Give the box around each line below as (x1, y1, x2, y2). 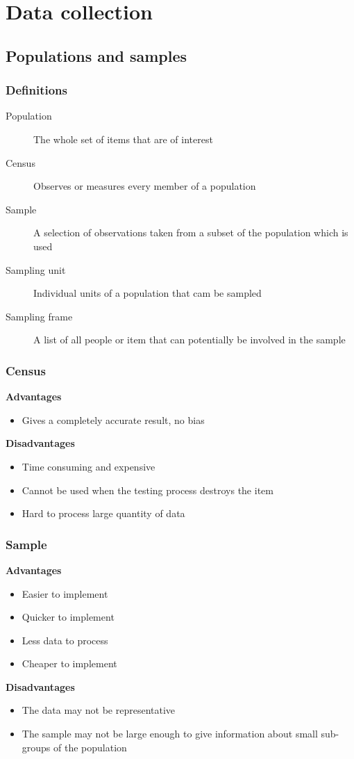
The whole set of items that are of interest (33, 131, 213, 146)
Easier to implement (22, 586, 108, 601)
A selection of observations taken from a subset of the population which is (33, 225, 348, 240)
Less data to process (22, 632, 108, 647)
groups (22, 740, 51, 754)
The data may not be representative (22, 703, 176, 717)
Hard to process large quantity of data (22, 506, 185, 521)
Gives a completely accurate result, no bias (22, 412, 205, 427)
